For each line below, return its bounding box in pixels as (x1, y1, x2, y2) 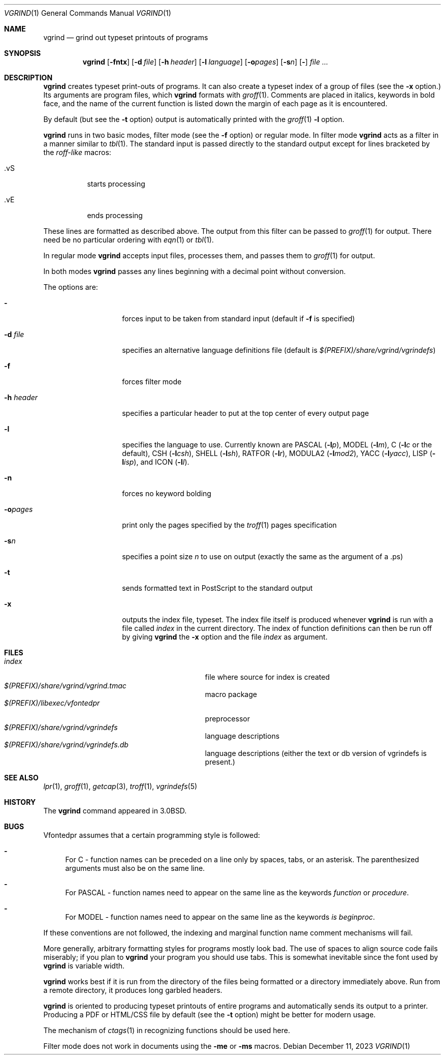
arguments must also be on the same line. (65, 864, 205, 872)
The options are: (43, 283, 98, 291)
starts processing (87, 179, 145, 188)
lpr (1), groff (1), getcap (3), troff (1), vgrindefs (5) (43, 782, 198, 791)
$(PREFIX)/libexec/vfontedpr (4, 699, 100, 707)
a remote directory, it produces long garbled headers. (43, 986, 222, 994)
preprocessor (205, 714, 250, 723)
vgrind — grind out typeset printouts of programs (43, 33, 208, 42)
